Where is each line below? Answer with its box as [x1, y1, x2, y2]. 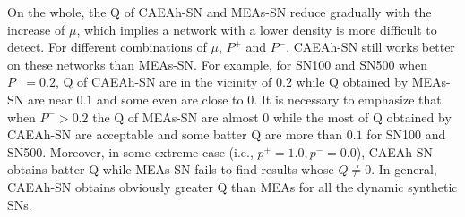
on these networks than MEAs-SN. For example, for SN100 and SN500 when [7, 54, 427, 73]
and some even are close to [97, 89, 244, 108]
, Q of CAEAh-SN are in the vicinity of [55, 72, 272, 91]
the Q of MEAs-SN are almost [92, 107, 259, 126]
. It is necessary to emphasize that [254, 89, 442, 108]
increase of [7, 20, 65, 38]
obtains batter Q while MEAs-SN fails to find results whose [7, 160, 334, 179]
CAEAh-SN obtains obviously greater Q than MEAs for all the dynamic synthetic [7, 177, 458, 196]
